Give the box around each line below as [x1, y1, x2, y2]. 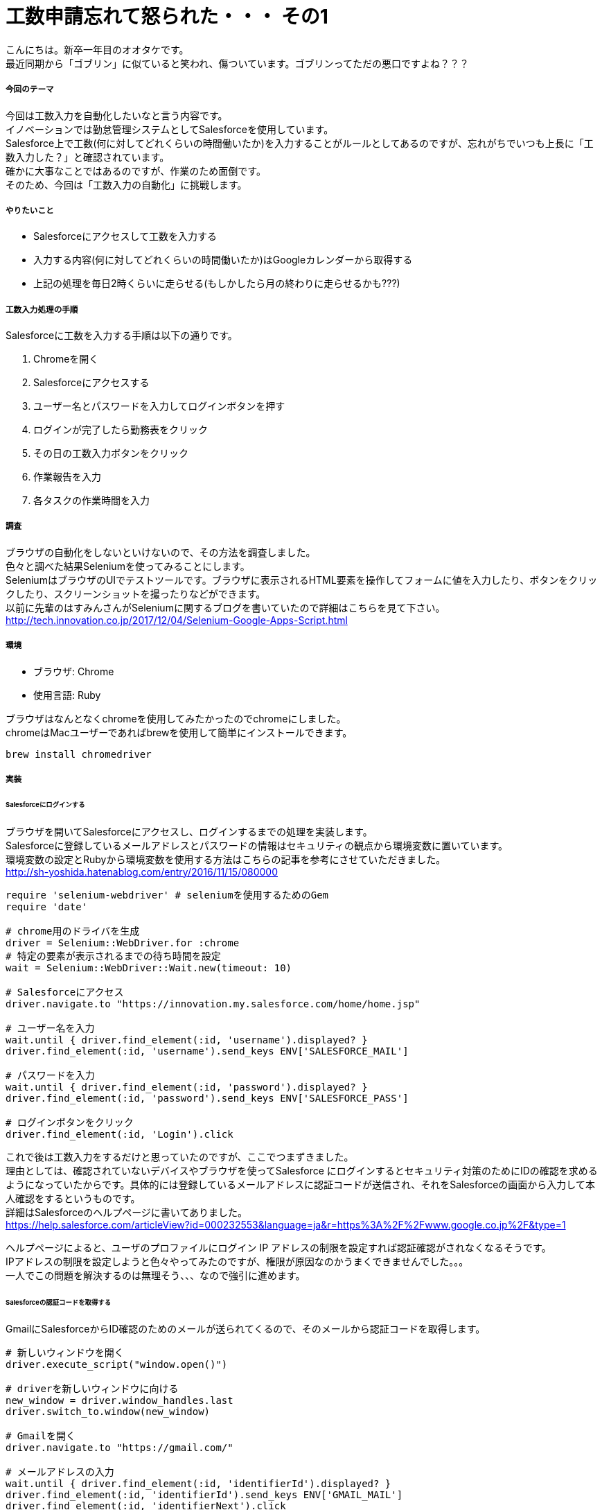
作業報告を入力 [33, 471, 101, 483]
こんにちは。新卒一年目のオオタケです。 [6, 43, 189, 55]
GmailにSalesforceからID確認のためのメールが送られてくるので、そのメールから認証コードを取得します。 [6, 1323, 486, 1335]
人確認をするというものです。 [6, 1192, 141, 1204]
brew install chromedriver [6, 748, 152, 760]
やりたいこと [6, 205, 54, 216]
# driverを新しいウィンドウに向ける [6, 1383, 179, 1395]
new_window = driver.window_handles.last [6, 1395, 233, 1407]
